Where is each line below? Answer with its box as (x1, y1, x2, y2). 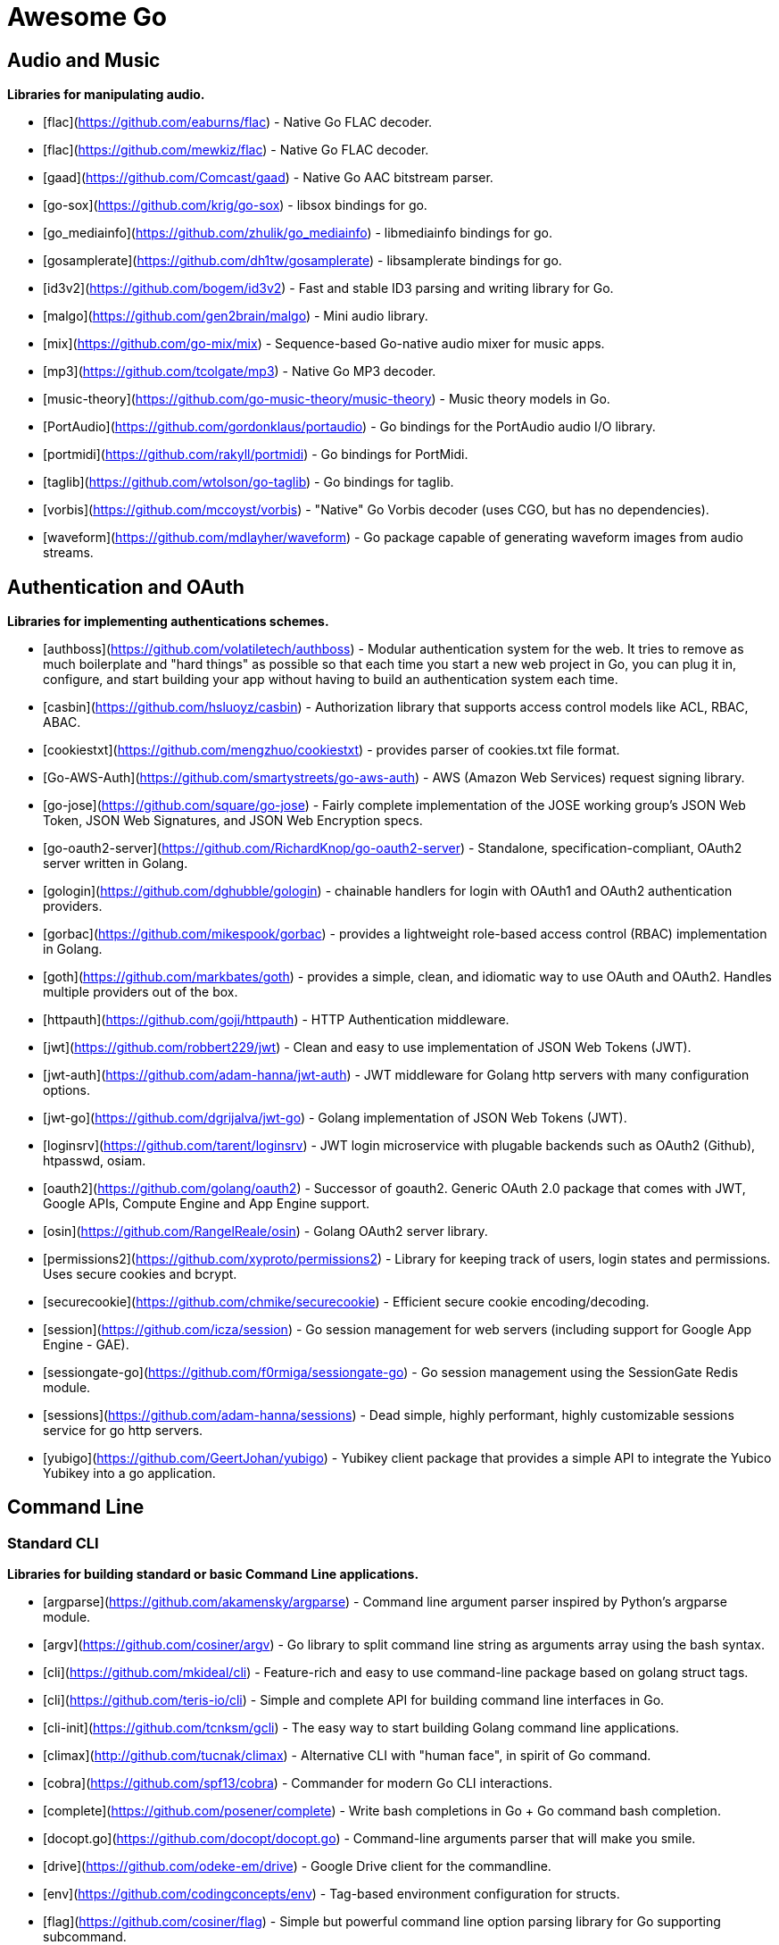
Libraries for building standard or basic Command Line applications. (7, 1566, 419, 1582)
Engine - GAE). (43, 1337, 129, 1353)
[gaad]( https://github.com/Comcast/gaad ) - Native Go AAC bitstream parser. (43, 170, 493, 186)
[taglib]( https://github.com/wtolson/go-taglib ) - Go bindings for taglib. (43, 474, 454, 490)
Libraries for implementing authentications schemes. (7, 614, 329, 630)
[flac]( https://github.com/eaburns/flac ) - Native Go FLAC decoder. (43, 114, 433, 130)
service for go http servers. (43, 1423, 203, 1439)
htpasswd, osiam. (43, 1153, 146, 1169)
